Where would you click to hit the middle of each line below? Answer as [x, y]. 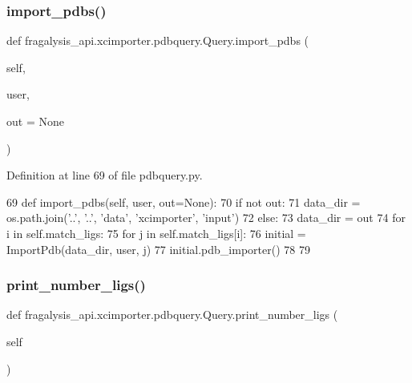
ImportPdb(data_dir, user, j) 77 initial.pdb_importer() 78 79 [158, 249]
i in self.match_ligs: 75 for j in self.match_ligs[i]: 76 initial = [156, 233]
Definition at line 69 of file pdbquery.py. [105, 175]
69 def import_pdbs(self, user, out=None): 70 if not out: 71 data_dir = [184, 202]
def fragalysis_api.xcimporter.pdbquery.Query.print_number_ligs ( [172, 314]
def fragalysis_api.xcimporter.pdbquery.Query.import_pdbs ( [158, 40]
